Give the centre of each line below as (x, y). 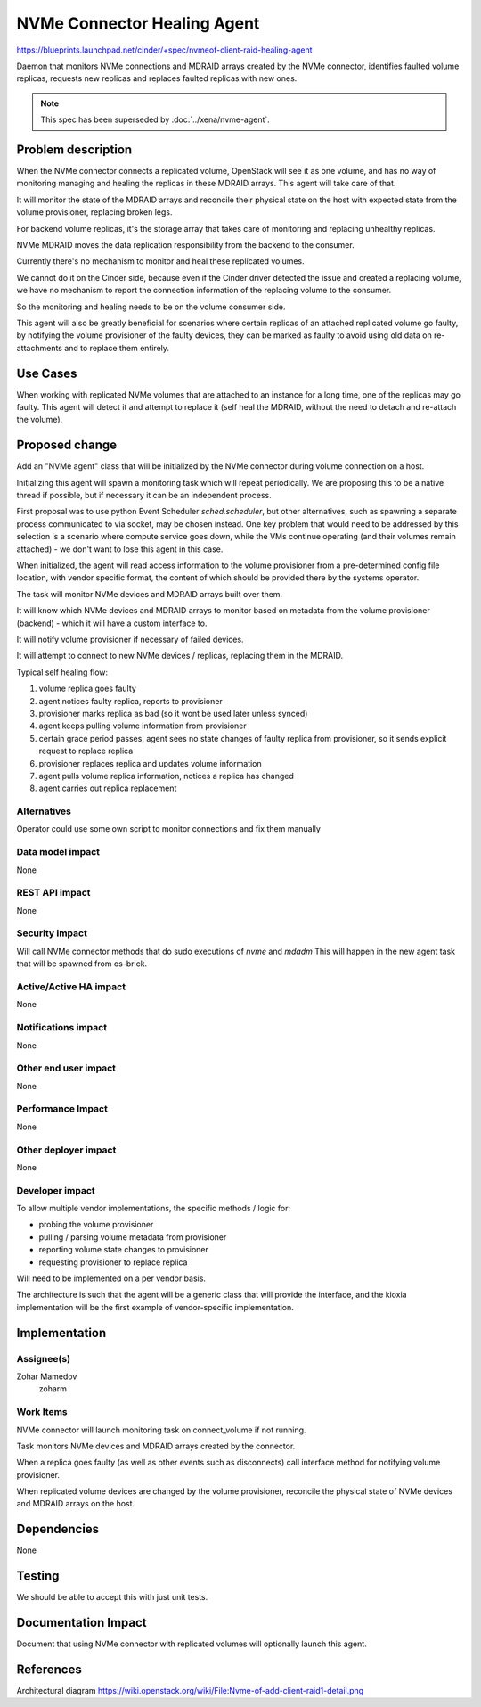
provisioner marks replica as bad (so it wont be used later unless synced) (173, 713)
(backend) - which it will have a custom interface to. (112, 623)
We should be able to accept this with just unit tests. (112, 1597)
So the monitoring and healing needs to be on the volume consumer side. (151, 307)
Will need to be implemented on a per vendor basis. (111, 1278)
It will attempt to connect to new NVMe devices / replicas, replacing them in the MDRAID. (179, 656)
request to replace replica (86, 751)
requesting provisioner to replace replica (113, 1262)
